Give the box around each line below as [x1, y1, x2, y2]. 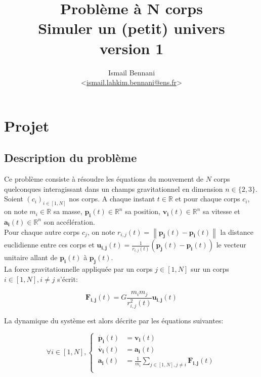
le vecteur [216, 239, 246, 250]
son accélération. [43, 216, 95, 227]
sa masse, [53, 206, 82, 217]
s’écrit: [57, 273, 78, 284]
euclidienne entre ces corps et [4, 239, 95, 250]
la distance [220, 226, 253, 237]
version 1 [99, 37, 164, 58]
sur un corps [191, 264, 229, 274]
